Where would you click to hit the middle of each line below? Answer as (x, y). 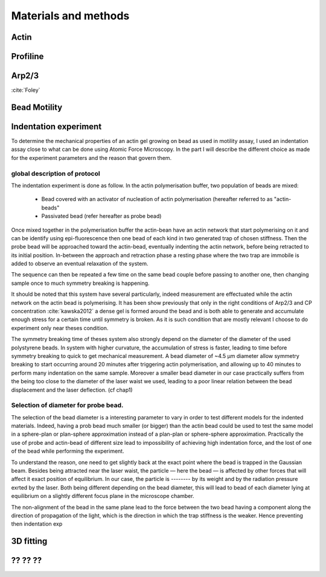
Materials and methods (70, 16)
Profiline (27, 56)
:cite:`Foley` (26, 90)
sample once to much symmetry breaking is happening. (81, 283)
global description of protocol (56, 173)
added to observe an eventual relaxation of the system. (80, 264)
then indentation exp (37, 524)
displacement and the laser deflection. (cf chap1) (72, 390)
